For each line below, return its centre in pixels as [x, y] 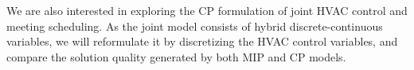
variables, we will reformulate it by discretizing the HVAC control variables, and [202, 41]
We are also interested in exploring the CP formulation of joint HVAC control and [207, 10]
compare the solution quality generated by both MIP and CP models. [176, 56]
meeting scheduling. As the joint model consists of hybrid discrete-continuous [195, 26]
